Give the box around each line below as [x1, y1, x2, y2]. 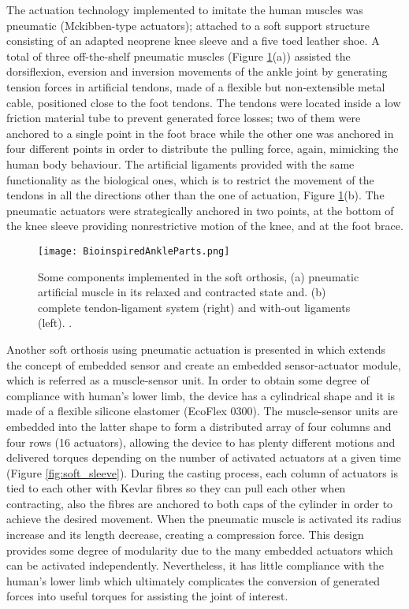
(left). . [38, 314, 73, 331]
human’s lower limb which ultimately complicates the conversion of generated [6, 572, 380, 589]
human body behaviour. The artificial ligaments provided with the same [6, 155, 355, 172]
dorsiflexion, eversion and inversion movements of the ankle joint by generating [6, 63, 388, 80]
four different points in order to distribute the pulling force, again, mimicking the [6, 140, 399, 157]
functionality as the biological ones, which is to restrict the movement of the [6, 171, 374, 188]
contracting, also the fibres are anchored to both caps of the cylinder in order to [6, 495, 393, 511]
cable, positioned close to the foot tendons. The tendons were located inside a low [6, 94, 401, 110]
